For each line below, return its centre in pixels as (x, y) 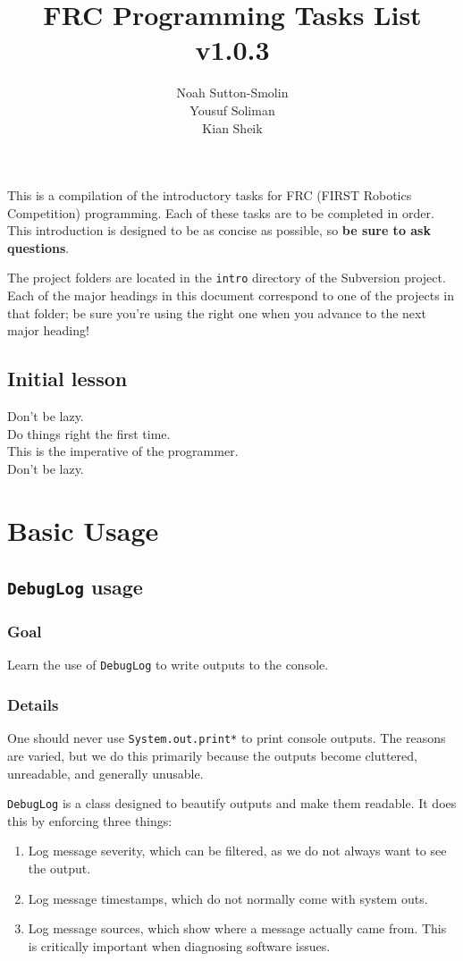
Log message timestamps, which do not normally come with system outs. (228, 898)
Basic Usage (83, 530)
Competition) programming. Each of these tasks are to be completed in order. (221, 212)
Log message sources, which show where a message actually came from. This (237, 928)
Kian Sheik (232, 127)
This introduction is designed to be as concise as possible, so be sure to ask (219, 230)
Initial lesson (67, 379)
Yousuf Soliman (232, 110)
